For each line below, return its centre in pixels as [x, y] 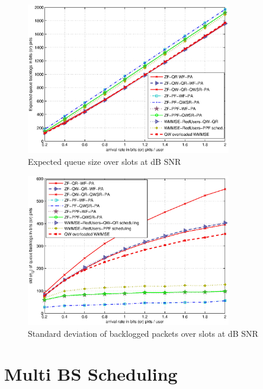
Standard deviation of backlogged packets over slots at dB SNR [143, 333]
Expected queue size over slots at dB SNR [105, 161]
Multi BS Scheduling [91, 374]
